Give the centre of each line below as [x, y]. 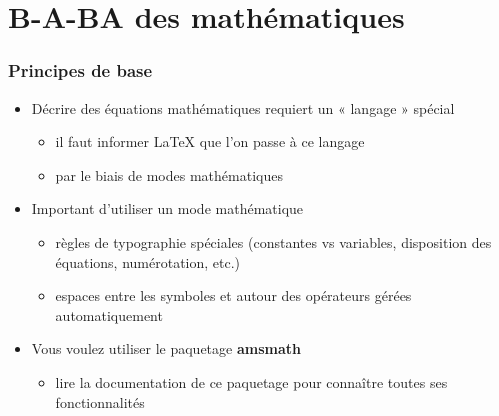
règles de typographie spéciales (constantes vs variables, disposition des [273, 241]
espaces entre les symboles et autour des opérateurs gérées [233, 295]
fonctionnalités [100, 401]
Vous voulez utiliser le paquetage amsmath [166, 348]
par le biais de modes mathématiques [169, 174]
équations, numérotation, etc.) [148, 261]
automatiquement [109, 314]
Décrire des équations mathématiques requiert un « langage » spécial [243, 107]
